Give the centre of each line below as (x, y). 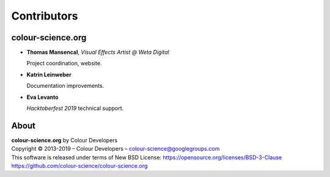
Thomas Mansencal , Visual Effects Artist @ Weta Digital (98, 52)
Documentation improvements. (65, 86)
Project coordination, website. (64, 63)
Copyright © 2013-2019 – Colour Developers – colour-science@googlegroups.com (116, 149)
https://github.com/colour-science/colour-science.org (79, 166)
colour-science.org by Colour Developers (64, 140)
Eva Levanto (42, 97)
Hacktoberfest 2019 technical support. (75, 108)
